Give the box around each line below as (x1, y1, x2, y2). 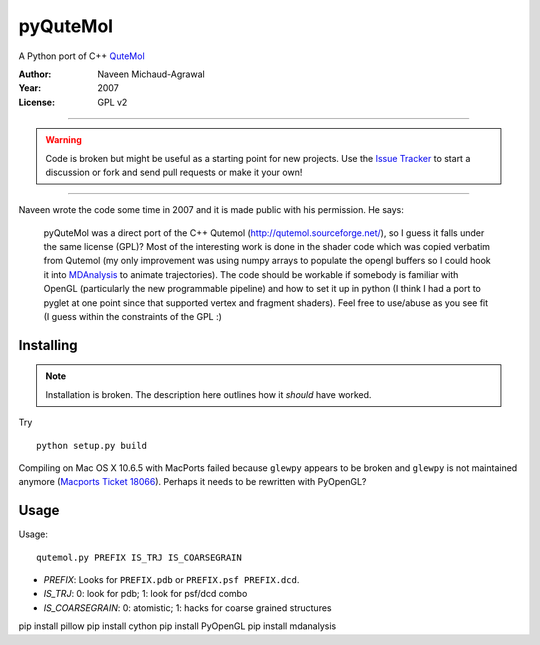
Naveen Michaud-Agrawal (97, 68, 205, 80)
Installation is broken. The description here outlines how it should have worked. (45, 388, 372, 400)
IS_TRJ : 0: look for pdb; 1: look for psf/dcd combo (43, 588, 248, 600)
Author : (18, 68, 52, 80)
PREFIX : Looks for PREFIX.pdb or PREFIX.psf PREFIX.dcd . (43, 574, 300, 586)
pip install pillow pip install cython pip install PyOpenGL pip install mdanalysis (18, 620, 337, 632)
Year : (18, 82, 42, 94)
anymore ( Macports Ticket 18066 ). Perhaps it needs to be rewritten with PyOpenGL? (18, 476, 367, 488)
